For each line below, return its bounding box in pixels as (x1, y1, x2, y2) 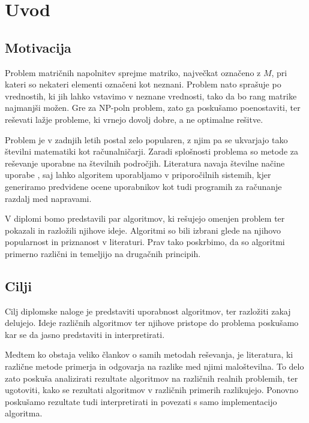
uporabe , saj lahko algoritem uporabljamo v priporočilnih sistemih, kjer (5, 168, 271, 181)
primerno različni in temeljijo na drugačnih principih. (5, 247, 201, 259)
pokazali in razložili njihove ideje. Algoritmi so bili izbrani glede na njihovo (5, 223, 281, 236)
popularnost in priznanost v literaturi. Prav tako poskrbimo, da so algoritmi (5, 235, 285, 248)
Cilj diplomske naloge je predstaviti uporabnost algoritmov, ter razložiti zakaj (5, 304, 291, 317)
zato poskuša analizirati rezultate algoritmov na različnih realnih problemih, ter (5, 371, 298, 384)
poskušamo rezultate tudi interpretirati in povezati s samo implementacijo (5, 395, 277, 407)
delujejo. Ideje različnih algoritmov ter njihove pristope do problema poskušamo (5, 316, 299, 329)
